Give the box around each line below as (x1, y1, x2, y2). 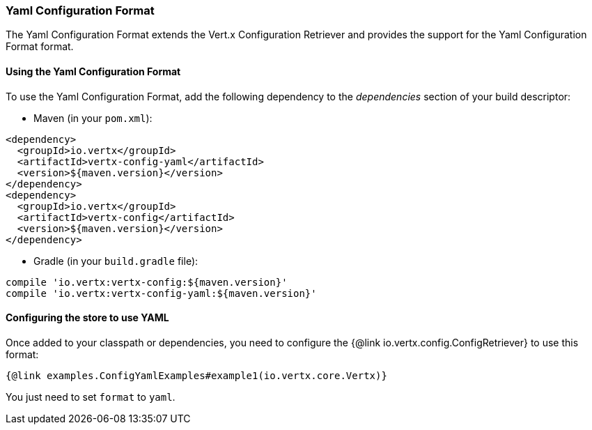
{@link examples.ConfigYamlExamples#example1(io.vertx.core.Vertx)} (6, 369, 387, 381)
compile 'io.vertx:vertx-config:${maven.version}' (6, 276, 288, 288)
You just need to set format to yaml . (6, 390, 176, 403)
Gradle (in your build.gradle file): (33, 254, 198, 267)
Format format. (6, 40, 74, 53)
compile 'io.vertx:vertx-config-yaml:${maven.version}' (6, 287, 317, 299)
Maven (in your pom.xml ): (33, 112, 153, 124)
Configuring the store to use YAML (6, 312, 169, 324)
